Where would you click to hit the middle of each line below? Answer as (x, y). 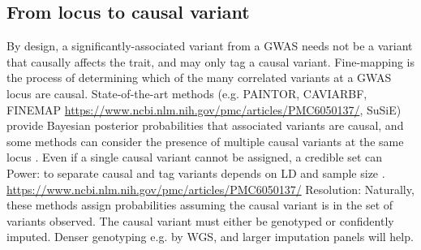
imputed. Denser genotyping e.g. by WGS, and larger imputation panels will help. (210, 237)
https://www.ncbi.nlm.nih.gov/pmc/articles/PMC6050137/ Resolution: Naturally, (210, 189)
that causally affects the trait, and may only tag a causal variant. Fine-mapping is (211, 61)
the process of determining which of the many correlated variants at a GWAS (199, 78)
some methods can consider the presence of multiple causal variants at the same (205, 141)
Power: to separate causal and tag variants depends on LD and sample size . (196, 172)
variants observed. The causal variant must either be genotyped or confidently (200, 220)
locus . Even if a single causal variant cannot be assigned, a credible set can (195, 157)
